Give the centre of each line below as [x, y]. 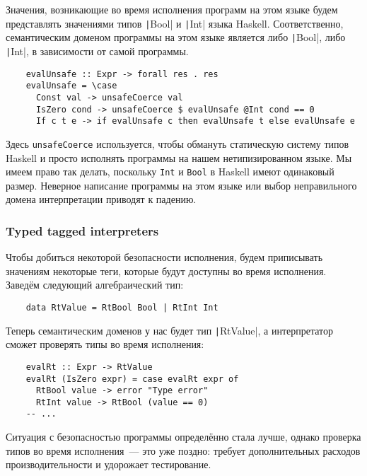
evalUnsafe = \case [71, 86]
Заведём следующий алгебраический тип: [95, 285]
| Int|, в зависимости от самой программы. [97, 51]
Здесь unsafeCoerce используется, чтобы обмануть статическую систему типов [177, 143]
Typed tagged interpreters [82, 230]
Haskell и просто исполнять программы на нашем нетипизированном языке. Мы [179, 157]
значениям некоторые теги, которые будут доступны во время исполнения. [166, 271]
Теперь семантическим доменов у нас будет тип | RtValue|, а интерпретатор [170, 330]
